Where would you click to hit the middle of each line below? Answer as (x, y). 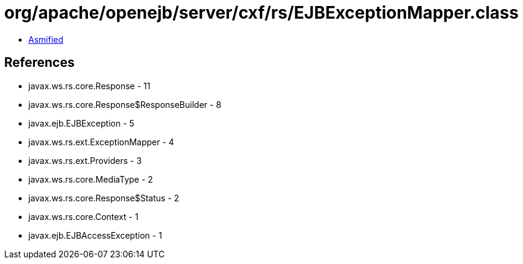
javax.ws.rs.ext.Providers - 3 (85, 160)
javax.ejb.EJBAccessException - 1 (95, 235)
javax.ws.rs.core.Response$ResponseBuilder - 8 (125, 104)
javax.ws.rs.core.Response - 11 (89, 86)
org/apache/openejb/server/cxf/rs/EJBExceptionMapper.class (261, 13)
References (39, 63)
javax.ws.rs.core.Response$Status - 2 (104, 198)
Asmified (46, 39)
